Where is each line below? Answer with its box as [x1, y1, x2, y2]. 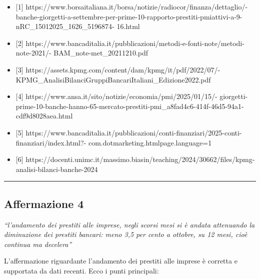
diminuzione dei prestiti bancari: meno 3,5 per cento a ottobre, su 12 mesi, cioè [4, 229, 247, 239]
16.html [116, 21, 140, 31]
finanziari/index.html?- [15, 137, 86, 147]
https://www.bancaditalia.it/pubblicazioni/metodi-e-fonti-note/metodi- [25, 37, 244, 48]
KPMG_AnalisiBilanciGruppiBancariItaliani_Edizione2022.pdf [15, 74, 211, 84]
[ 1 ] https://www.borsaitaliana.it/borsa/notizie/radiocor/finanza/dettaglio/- [15, 1, 248, 11]
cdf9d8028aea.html [15, 110, 73, 121]
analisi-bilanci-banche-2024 [15, 163, 98, 174]
